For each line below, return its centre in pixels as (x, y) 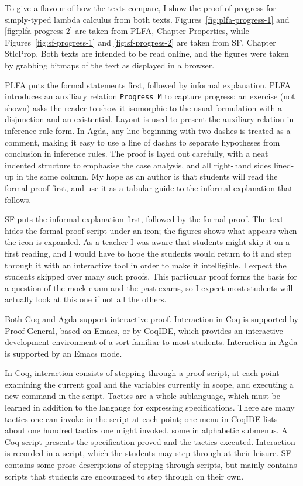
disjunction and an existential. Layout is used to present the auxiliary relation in (149, 119)
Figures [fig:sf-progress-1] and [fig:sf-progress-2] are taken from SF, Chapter (140, 42)
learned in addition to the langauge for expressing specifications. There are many (150, 407)
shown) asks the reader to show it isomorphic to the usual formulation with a (143, 107)
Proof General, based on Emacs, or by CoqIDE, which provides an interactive (144, 330)
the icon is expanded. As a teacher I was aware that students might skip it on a (147, 242)
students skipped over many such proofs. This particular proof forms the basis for (151, 276)
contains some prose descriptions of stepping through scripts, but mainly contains (151, 465)
